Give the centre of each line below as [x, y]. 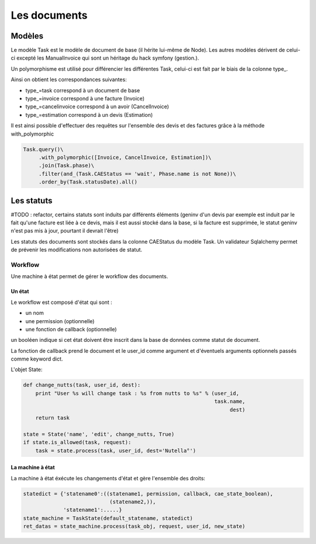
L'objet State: [27, 370]
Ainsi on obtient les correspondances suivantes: [69, 79]
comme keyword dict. [37, 359]
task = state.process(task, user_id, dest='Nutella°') [116, 451]
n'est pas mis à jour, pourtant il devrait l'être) [65, 231]
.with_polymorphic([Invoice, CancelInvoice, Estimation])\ [125, 157]
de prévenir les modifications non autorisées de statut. [77, 250]
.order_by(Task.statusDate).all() [88, 182]
